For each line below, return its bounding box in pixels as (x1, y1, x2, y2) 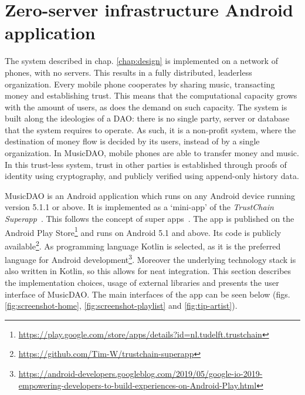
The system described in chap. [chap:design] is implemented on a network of (5, 55, 278, 67)
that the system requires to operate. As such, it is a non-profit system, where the (5, 123, 296, 136)
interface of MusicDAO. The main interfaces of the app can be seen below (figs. (5, 288, 290, 300)
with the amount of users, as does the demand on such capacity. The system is (5, 100, 287, 113)
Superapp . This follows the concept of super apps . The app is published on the (5, 212, 294, 225)
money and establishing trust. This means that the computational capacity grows (5, 89, 297, 102)
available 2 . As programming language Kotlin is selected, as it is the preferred (5, 238, 281, 252)
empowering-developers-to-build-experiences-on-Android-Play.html (18, 379, 257, 391)
